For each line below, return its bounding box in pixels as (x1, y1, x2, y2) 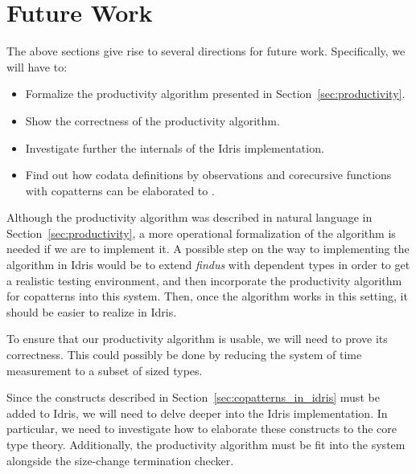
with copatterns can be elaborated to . (25, 182, 215, 198)
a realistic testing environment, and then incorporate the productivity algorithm (6, 272, 402, 288)
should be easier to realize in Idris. (6, 303, 177, 320)
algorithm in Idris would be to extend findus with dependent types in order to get (6, 256, 410, 273)
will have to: (6, 58, 68, 75)
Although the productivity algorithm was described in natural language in (6, 209, 373, 226)
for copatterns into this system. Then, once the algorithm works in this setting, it (6, 288, 408, 304)
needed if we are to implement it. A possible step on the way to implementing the (6, 240, 410, 257)
